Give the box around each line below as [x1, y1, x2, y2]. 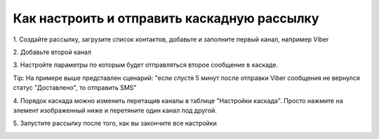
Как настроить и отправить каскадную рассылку [13, 11, 319, 26]
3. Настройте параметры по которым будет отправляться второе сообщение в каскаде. [13, 60, 279, 69]
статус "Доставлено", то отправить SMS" [13, 84, 137, 92]
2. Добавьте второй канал [13, 48, 91, 56]
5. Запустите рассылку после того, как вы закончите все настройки [13, 119, 217, 128]
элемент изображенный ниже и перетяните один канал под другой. [13, 106, 218, 114]
